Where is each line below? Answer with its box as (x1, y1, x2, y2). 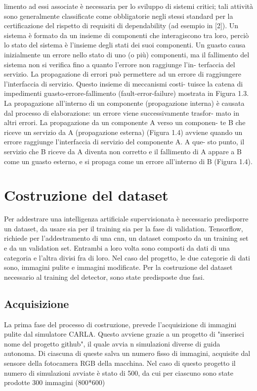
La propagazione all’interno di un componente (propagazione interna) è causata (4, 97, 245, 108)
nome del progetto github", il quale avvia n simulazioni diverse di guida (4, 338, 220, 348)
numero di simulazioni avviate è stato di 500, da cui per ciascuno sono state (4, 367, 233, 378)
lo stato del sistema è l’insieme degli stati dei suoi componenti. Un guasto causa (4, 40, 246, 50)
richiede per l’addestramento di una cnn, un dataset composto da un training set (4, 233, 249, 243)
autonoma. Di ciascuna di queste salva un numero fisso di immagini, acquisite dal (4, 348, 251, 358)
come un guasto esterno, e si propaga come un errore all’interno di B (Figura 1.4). (4, 156, 253, 166)
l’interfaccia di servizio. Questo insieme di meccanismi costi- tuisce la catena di (4, 78, 243, 88)
